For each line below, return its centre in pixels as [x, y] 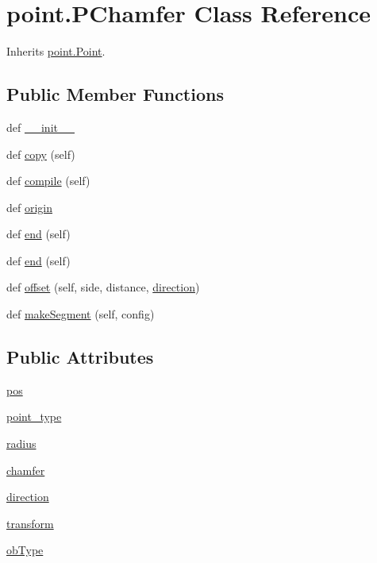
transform [30, 523]
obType [25, 550]
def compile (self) [48, 181]
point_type [34, 416]
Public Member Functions [115, 94]
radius [21, 443]
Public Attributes [80, 357]
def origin [30, 207]
